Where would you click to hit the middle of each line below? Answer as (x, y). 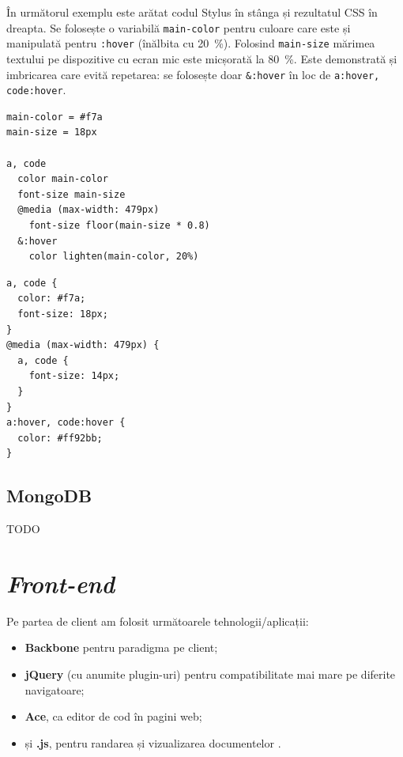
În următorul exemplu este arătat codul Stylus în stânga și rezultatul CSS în (192, 12)
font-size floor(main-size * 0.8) (119, 225)
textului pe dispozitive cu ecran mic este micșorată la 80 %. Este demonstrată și (202, 58)
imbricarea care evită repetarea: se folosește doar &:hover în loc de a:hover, (193, 74)
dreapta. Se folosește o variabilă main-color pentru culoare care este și (179, 27)
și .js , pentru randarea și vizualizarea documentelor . (153, 742)
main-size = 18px (52, 132)
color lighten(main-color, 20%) (114, 257)
